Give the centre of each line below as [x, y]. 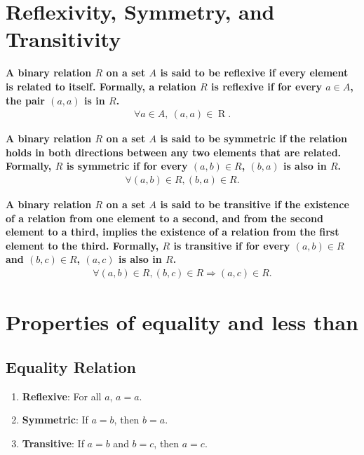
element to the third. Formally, [82, 245]
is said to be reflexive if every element [254, 73]
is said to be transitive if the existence [255, 204]
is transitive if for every [232, 245]
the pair [25, 100]
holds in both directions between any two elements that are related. [174, 152]
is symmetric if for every [127, 166]
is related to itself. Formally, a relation [101, 86]
